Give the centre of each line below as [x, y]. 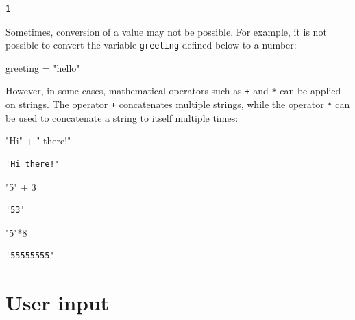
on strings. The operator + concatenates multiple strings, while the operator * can [178, 104]
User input [58, 303]
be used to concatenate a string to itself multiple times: [122, 117]
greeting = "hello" [43, 67]
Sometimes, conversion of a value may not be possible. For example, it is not [166, 31]
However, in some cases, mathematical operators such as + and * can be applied [173, 91]
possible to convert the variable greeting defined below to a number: [151, 45]
